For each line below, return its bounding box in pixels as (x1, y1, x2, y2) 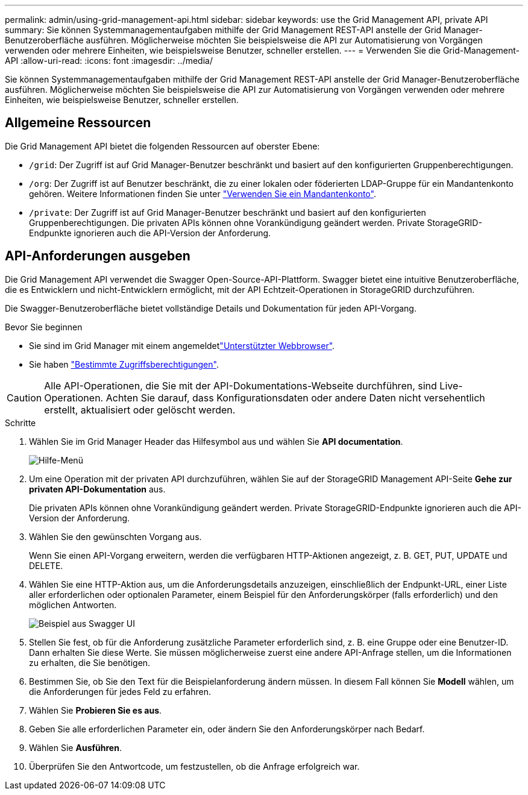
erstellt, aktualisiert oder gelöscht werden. (44, 403, 236, 416)
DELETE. (29, 560, 63, 571)
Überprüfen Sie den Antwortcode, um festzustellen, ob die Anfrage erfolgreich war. (29, 761, 360, 771)
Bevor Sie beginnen (5, 321, 83, 332)
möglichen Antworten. (29, 599, 117, 610)
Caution (7, 391, 42, 404)
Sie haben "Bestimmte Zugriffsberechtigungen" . (29, 359, 219, 369)
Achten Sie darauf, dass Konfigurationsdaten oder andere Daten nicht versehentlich (105, 391, 485, 404)
